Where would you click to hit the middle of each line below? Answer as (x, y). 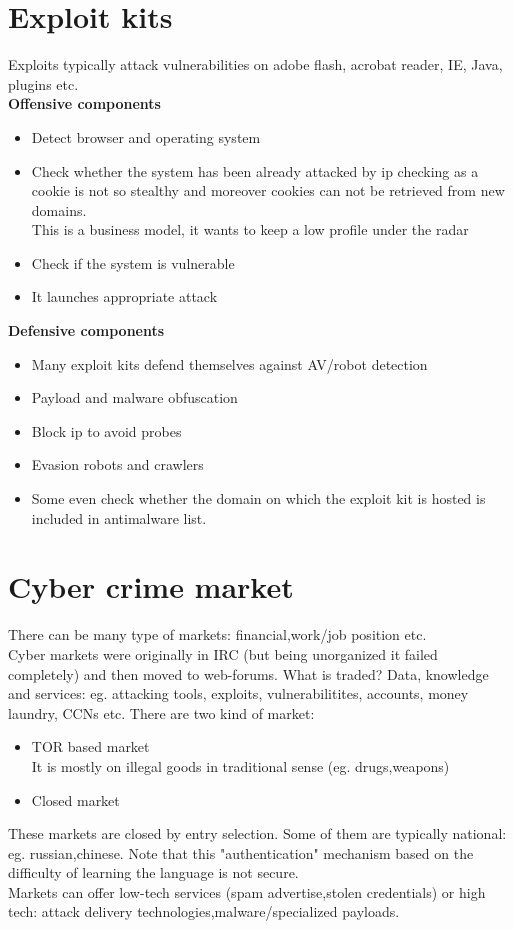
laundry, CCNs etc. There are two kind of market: (161, 712)
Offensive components (84, 103)
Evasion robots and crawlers (117, 464)
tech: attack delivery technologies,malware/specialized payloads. (204, 911)
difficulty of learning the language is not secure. (153, 872)
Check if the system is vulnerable (133, 262)
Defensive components (86, 330)
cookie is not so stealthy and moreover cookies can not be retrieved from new (268, 190)
